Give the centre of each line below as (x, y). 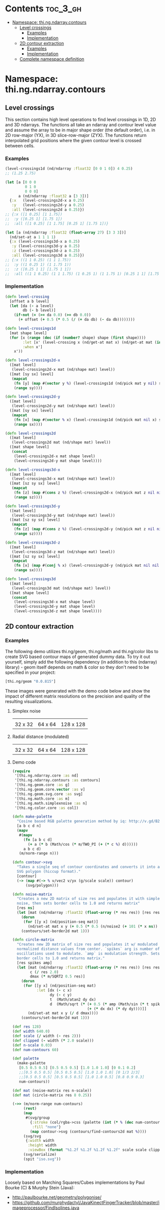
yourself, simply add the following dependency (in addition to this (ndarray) (81, 662)
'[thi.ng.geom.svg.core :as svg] (49, 794)
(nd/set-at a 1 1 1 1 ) (33, 237)
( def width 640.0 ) (31, 1032)
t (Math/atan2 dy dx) (73, 999)
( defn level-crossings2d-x (33, 360)
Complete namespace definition (52, 59)
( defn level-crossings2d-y (33, 397)
